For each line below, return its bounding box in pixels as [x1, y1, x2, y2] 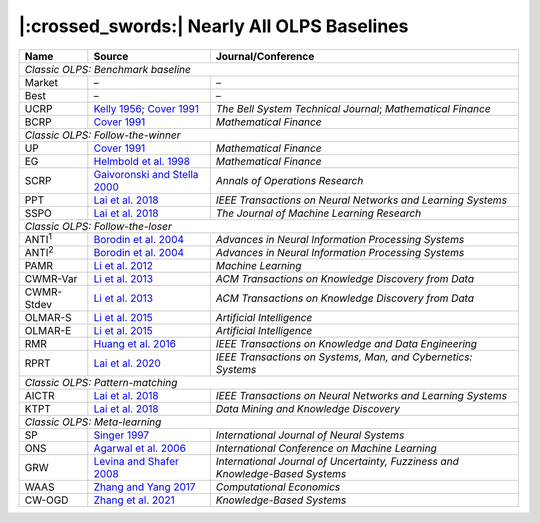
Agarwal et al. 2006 [93, 441, 187, 455]
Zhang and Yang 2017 [93, 480, 196, 494]
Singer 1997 [93, 428, 150, 442]
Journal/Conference [215, 49, 315, 63]
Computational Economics [215, 480, 341, 494]
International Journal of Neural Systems [215, 428, 405, 442]
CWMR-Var [24, 272, 78, 286]
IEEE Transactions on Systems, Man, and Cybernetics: [215, 350, 473, 364]
